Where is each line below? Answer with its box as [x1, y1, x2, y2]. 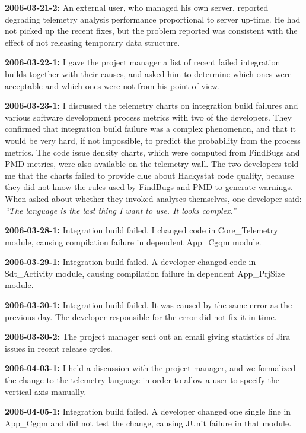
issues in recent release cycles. [5, 342, 113, 354]
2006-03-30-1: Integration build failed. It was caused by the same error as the [5, 299, 292, 311]
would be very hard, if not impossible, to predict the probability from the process [5, 134, 301, 146]
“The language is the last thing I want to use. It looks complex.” [5, 204, 236, 216]
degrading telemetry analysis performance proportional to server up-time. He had [5, 12, 301, 25]
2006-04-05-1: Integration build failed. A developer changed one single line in [5, 405, 291, 418]
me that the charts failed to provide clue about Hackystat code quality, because [5, 169, 294, 181]
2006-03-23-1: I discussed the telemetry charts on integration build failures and [5, 99, 298, 112]
